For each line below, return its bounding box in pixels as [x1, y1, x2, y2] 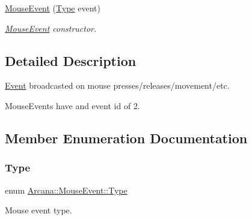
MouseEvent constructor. [5, 22, 97, 34]
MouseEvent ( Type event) [5, 2, 100, 14]
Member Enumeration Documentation [5, 128, 248, 147]
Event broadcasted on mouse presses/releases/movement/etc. [5, 79, 230, 92]
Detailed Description [5, 51, 137, 70]
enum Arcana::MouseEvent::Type [5, 183, 128, 196]
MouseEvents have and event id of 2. [5, 99, 140, 111]
